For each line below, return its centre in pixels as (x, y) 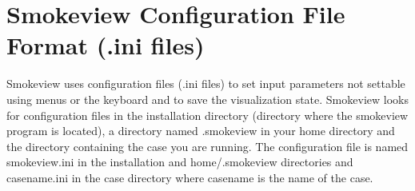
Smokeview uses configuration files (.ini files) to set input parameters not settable (206, 84)
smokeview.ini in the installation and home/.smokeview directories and (180, 162)
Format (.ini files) (106, 45)
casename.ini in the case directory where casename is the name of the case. (190, 177)
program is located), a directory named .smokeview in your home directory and (201, 131)
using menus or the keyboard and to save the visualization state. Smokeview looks (207, 99)
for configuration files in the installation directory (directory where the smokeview (207, 115)
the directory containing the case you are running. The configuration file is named (207, 146)
